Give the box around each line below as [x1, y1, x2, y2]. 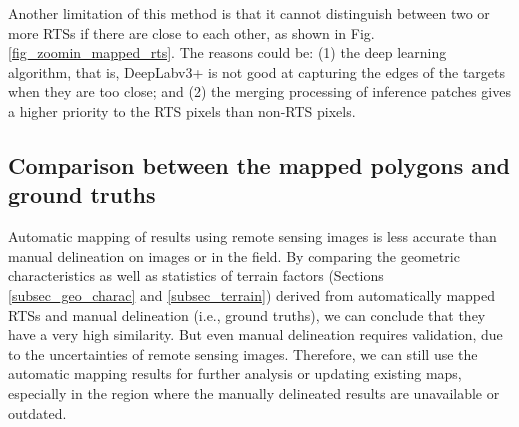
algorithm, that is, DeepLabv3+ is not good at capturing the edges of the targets [8, 61, 506, 82]
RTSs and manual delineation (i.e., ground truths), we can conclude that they [8, 304, 486, 325]
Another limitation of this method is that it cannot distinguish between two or [8, 3, 490, 23]
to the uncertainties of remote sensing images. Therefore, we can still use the [8, 343, 478, 364]
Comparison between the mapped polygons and [8, 149, 510, 180]
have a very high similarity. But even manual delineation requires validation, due [8, 324, 503, 345]
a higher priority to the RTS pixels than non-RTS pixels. [8, 100, 356, 121]
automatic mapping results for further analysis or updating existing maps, [8, 363, 462, 384]
